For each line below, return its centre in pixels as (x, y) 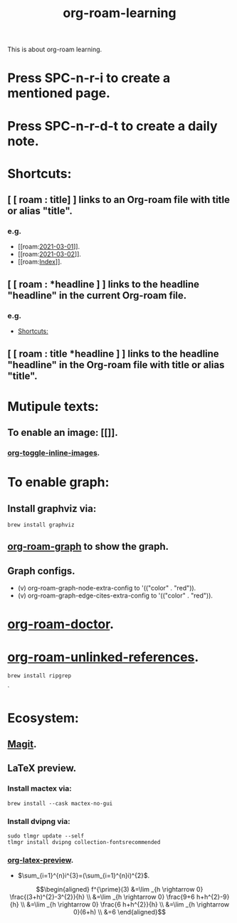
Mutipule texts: (53, 406)
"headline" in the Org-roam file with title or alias (116, 365)
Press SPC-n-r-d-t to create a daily (113, 126)
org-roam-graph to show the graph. (88, 547)
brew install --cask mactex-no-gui (60, 803)
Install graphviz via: (52, 508)
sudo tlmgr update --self (46, 836)
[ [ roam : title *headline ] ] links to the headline (113, 354)
